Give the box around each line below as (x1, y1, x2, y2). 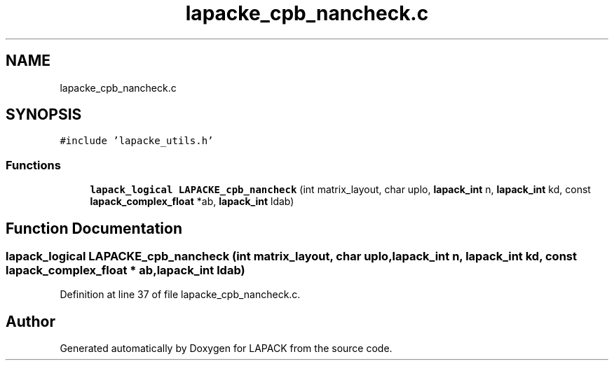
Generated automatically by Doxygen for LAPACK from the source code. (60, 342, 393, 355)
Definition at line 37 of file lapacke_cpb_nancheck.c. (60, 288, 301, 301)
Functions (6, 157, 61, 172)
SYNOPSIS (6, 106, 82, 124)
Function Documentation (6, 219, 182, 237)
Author (6, 312, 55, 330)
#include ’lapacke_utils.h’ (60, 135, 214, 147)
